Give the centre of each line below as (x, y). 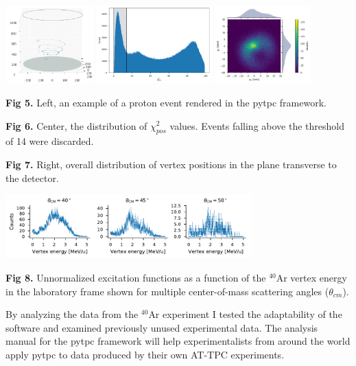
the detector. (32, 178)
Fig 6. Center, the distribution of (76, 125)
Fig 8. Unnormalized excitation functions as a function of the (136, 277)
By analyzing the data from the (72, 314)
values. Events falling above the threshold (257, 125)
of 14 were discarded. (50, 141)
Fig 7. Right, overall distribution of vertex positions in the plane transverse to (171, 164)
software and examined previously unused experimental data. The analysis (162, 327)
